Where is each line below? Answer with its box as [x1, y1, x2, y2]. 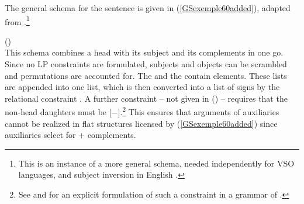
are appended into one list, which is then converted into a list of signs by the [5, 81, 280, 93]
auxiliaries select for [5, 129, 76, 141]
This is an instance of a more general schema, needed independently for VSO [18, 157, 295, 169]
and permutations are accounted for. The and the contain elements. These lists [5, 69, 287, 81]
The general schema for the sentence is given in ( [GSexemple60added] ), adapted [5, 2, 291, 13]
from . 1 [5, 13, 30, 27]
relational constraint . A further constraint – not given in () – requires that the [5, 92, 288, 104]
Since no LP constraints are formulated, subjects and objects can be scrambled [5, 58, 287, 70]
